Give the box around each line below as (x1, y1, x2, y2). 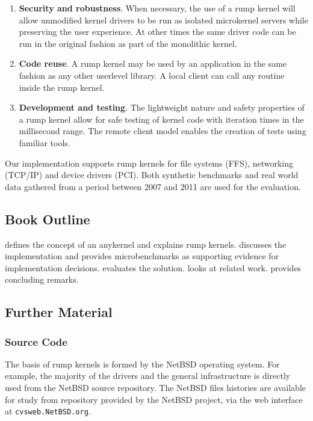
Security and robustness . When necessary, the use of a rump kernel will (19, 2, 296, 14)
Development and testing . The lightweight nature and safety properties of (19, 101, 305, 114)
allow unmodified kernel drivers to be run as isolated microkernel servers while (19, 13, 308, 26)
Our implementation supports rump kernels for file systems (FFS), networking (5, 156, 294, 169)
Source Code (5, 334, 67, 349)
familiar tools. (19, 136, 70, 149)
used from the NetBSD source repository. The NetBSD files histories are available (5, 381, 306, 394)
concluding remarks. (5, 273, 79, 286)
